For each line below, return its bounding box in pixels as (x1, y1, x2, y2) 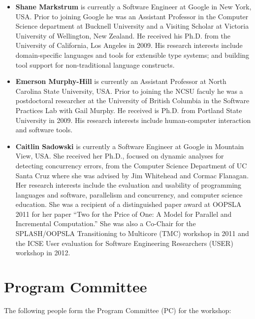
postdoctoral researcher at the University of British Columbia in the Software (15, 95, 250, 106)
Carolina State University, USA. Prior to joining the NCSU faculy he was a (15, 85, 243, 96)
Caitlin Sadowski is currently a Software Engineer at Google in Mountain (15, 141, 244, 151)
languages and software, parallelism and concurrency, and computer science (15, 189, 243, 199)
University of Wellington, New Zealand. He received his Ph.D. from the (15, 30, 231, 40)
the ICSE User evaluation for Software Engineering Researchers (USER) (15, 238, 233, 248)
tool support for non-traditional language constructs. (15, 59, 175, 70)
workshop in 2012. (15, 247, 70, 258)
